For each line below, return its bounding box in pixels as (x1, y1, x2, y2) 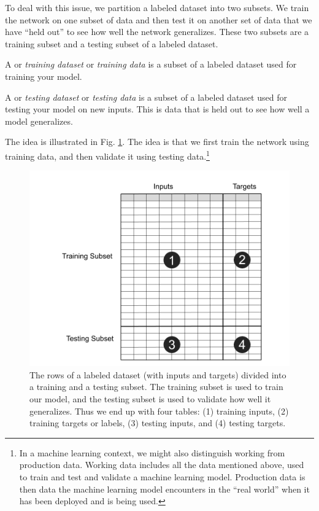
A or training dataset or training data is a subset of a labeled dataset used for (5, 58, 297, 71)
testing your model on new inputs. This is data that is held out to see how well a (5, 103, 310, 115)
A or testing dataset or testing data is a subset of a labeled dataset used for (5, 90, 287, 103)
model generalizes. (5, 114, 73, 127)
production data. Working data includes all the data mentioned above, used (19, 458, 304, 471)
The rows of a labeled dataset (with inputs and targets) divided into (29, 368, 286, 381)
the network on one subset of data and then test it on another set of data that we (5, 13, 312, 26)
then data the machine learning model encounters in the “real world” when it (19, 482, 310, 495)
